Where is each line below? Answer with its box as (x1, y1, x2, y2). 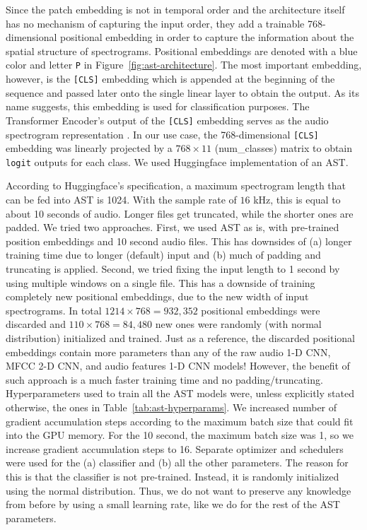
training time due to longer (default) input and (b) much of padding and (6, 247, 321, 262)
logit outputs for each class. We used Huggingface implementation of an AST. (6, 154, 349, 169)
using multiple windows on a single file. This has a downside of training (6, 275, 315, 290)
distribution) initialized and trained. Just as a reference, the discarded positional (6, 330, 355, 345)
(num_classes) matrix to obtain (214, 141, 353, 155)
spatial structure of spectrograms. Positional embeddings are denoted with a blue (6, 43, 358, 58)
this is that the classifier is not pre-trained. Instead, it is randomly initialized (6, 469, 339, 483)
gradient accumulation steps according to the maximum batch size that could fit (6, 413, 354, 428)
